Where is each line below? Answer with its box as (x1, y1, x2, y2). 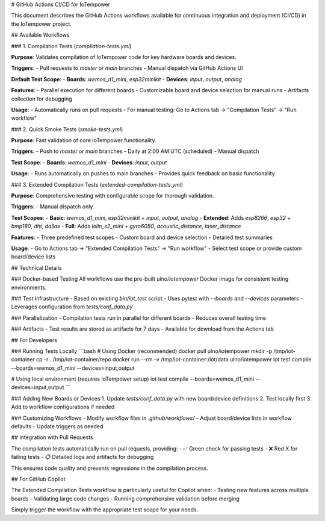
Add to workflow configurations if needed (11, 404, 115, 411)
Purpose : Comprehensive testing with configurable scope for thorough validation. (11, 192, 214, 199)
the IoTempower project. (11, 20, 72, 27)
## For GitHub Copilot (11, 475, 66, 482)
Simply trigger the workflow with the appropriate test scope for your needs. (11, 506, 199, 513)
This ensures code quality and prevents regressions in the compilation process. (11, 464, 208, 472)
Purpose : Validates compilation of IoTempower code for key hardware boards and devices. (11, 53, 237, 60)
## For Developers (11, 336, 57, 343)
